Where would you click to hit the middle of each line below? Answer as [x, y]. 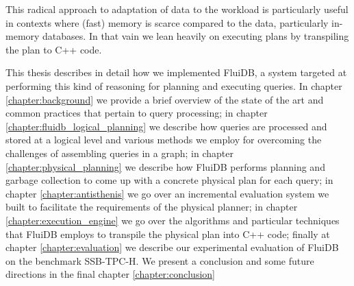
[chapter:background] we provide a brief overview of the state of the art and [165, 99]
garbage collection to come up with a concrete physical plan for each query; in [169, 180]
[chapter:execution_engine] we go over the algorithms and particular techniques [173, 220]
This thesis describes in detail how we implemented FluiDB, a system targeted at [176, 72]
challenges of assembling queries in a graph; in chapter [119, 153]
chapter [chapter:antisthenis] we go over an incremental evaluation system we [167, 193]
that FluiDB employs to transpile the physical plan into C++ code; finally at [168, 234]
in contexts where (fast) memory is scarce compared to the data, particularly [167, 22]
